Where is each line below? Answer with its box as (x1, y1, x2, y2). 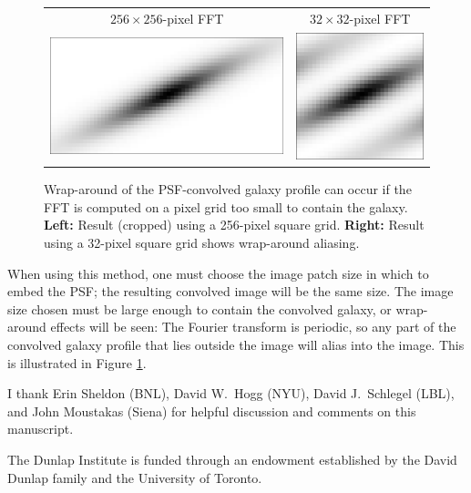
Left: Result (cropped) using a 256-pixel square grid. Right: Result (44, 215, 425, 234)
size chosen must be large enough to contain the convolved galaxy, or (7, 299, 392, 318)
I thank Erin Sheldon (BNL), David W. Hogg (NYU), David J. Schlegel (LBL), (7, 384, 455, 403)
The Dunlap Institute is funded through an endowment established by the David (7, 449, 457, 468)
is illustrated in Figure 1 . (7, 353, 147, 372)
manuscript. (7, 419, 74, 438)
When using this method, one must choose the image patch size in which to (7, 263, 429, 282)
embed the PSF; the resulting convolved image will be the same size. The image (7, 282, 454, 301)
